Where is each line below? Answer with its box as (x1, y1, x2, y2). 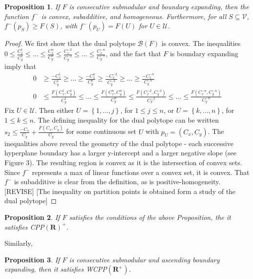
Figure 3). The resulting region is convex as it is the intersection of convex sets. (4, 157, 242, 168)
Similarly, (4, 238, 33, 248)
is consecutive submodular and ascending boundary (69, 254, 220, 264)
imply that (4, 61, 36, 71)
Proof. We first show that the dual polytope (4, 38, 136, 48)
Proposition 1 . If (4, 1, 60, 11)
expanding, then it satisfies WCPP (4, 264, 107, 274)
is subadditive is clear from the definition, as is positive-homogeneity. (14, 176, 221, 187)
